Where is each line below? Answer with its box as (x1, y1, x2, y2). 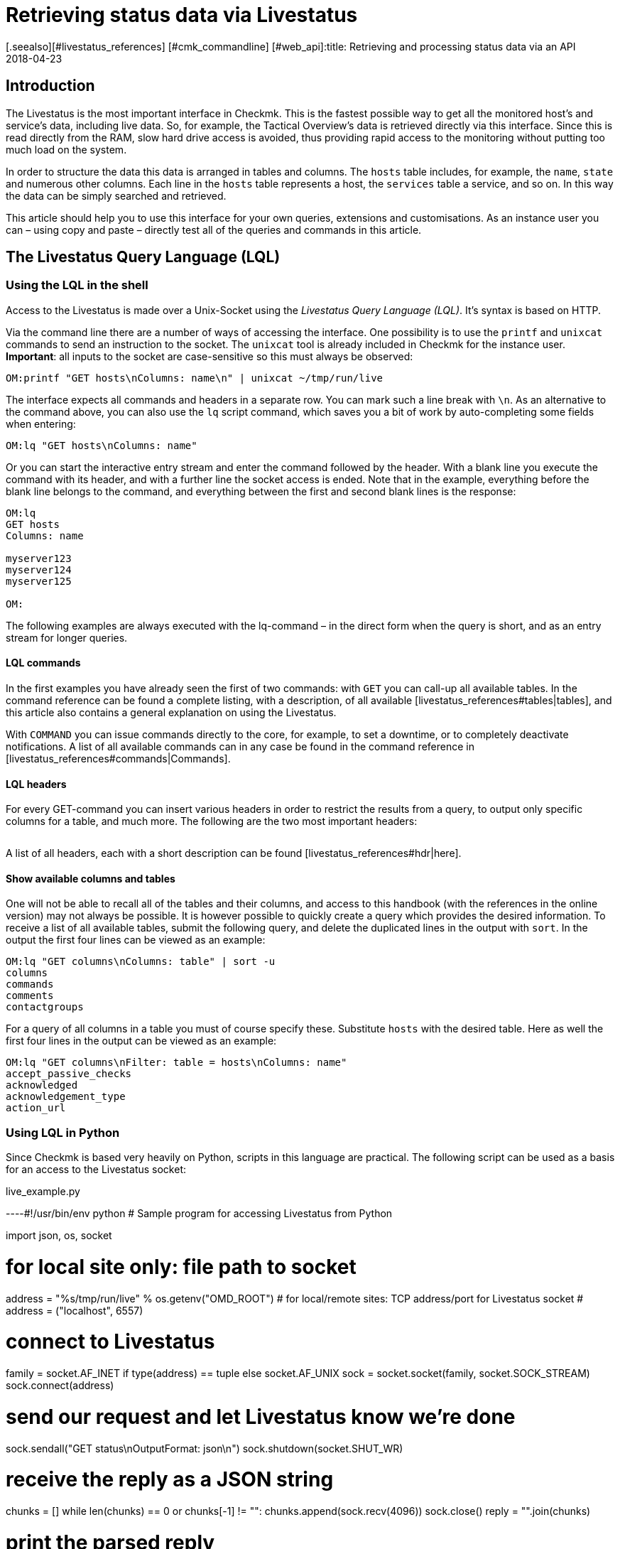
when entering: (6, 417, 76, 430)
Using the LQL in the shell (6, 278, 148, 293)
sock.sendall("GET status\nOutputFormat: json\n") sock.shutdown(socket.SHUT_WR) (6, 1442, 403, 1454)
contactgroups (6, 1001, 84, 1013)
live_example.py (6, 1185, 80, 1198)
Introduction (6, 77, 95, 95)
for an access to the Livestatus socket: (6, 1163, 186, 1176)
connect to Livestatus (6, 1329, 215, 1354)
